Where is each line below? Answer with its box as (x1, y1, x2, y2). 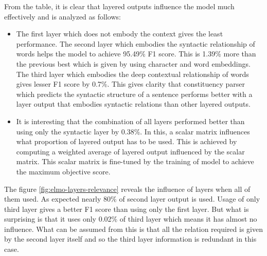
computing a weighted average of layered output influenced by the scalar (16, 146, 245, 156)
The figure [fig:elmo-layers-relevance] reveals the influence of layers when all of (4, 183, 251, 194)
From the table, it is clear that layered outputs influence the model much (4, 1, 235, 11)
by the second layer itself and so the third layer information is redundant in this (4, 233, 257, 244)
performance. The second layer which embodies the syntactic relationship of (16, 38, 255, 49)
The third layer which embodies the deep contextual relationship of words (16, 68, 249, 79)
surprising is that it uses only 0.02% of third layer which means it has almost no (4, 213, 257, 224)
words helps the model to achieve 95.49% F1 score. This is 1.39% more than (16, 48, 256, 59)
